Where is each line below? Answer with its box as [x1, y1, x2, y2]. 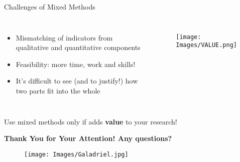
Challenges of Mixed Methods [4, 1, 95, 11]
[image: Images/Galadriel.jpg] [24, 150, 129, 158]
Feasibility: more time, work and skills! [16, 58, 136, 69]
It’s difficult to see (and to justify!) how [16, 75, 138, 86]
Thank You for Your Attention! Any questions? [4, 133, 172, 143]
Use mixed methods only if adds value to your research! [4, 116, 177, 126]
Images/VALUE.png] [176, 41, 237, 49]
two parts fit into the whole [16, 85, 100, 95]
